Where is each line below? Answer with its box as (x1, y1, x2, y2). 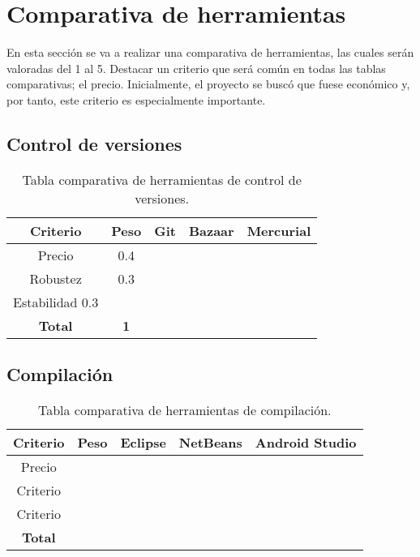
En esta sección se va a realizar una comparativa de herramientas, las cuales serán (6, 44, 414, 61)
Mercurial (246, 221, 311, 240)
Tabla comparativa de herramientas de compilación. (37, 400, 332, 419)
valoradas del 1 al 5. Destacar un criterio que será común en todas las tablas (6, 59, 386, 76)
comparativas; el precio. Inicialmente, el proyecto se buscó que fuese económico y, (6, 75, 410, 92)
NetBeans (178, 432, 242, 452)
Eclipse (120, 432, 166, 452)
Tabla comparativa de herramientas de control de (22, 169, 302, 189)
